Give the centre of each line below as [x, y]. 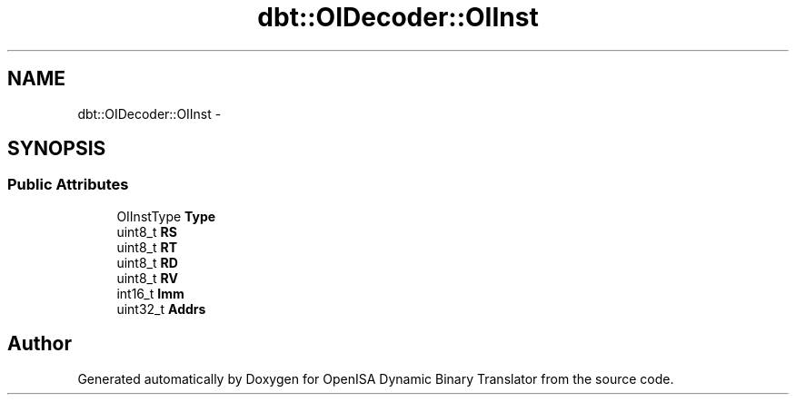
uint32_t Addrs [161, 309]
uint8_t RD [147, 262]
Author [40, 344]
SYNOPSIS [57, 149]
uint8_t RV [147, 278]
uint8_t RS [147, 231]
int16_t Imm [150, 293]
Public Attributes [68, 185]
